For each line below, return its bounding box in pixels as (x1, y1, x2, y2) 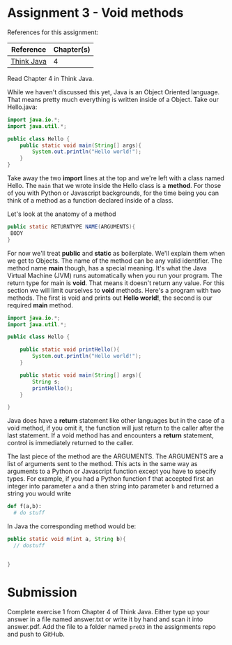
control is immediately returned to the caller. (7, 439, 134, 447)
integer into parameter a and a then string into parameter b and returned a (7, 482, 219, 491)
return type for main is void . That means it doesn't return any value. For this (7, 278, 225, 287)
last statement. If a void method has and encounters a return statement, (7, 431, 214, 440)
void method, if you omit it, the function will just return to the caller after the (7, 424, 224, 433)
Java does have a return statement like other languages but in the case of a (7, 416, 225, 425)
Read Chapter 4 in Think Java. (7, 74, 94, 82)
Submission (7, 584, 78, 600)
